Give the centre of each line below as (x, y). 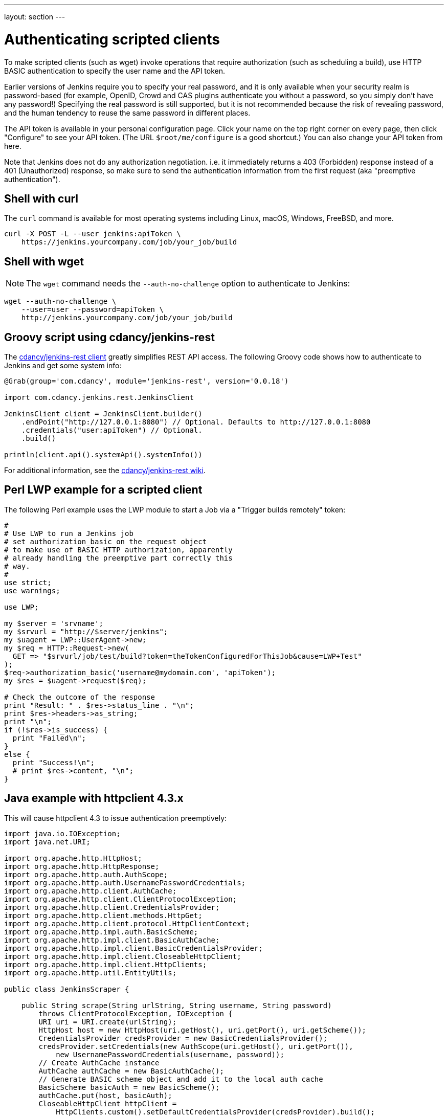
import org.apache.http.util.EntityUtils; (91, 973)
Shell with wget (44, 261)
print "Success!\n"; (54, 762)
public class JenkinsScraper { (67, 989)
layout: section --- (35, 17)
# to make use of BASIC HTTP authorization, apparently (118, 550)
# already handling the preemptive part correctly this (118, 558)
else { (17, 754)
